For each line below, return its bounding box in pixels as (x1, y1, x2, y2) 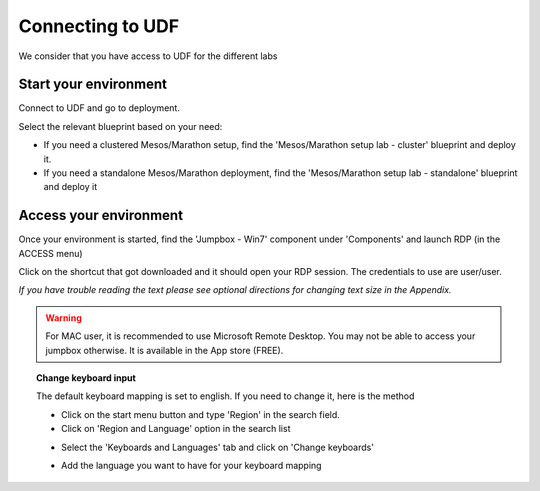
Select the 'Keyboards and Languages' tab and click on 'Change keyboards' (61, 441, 375, 453)
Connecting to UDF (18, 15, 180, 37)
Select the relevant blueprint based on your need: (18, 120, 223, 132)
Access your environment (18, 207, 184, 224)
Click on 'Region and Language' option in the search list (61, 423, 291, 435)
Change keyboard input (36, 372, 137, 384)
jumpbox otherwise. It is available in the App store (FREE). (45, 344, 284, 356)
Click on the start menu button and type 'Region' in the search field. (61, 408, 340, 420)
